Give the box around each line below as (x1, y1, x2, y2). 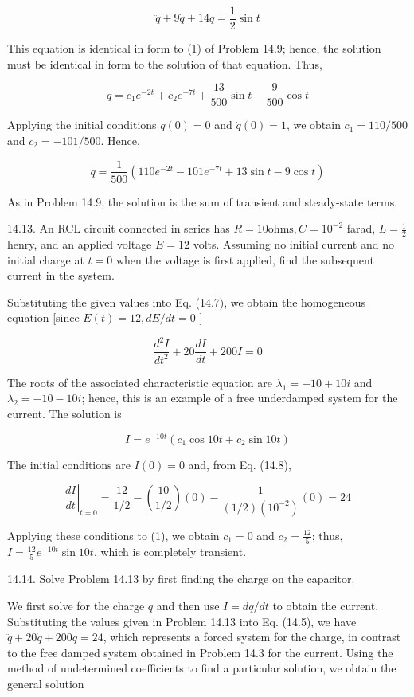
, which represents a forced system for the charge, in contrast (103, 628, 401, 645)
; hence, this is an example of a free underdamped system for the (81, 390, 398, 406)
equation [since (7, 309, 80, 326)
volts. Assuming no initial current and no (193, 235, 394, 252)
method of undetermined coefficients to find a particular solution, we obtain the (7, 660, 396, 676)
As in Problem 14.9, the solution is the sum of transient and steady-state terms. (7, 193, 398, 209)
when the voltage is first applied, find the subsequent (115, 251, 374, 268)
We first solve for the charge (7, 597, 145, 613)
